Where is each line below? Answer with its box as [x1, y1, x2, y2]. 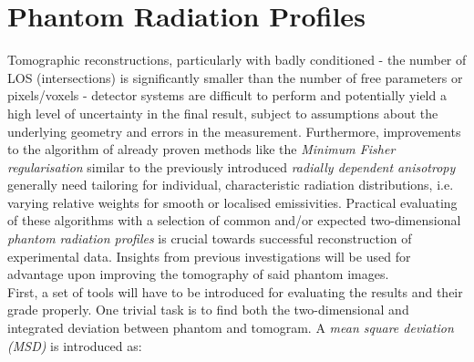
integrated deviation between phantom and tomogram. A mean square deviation [7, 318, 454, 337]
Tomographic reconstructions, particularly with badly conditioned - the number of [7, 50, 467, 69]
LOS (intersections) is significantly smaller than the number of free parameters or [7, 67, 463, 87]
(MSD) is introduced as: [7, 336, 142, 355]
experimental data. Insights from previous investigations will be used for [7, 246, 411, 265]
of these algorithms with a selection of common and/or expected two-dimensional [7, 211, 461, 230]
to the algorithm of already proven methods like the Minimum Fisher [7, 140, 396, 159]
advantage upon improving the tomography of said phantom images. [7, 264, 389, 284]
